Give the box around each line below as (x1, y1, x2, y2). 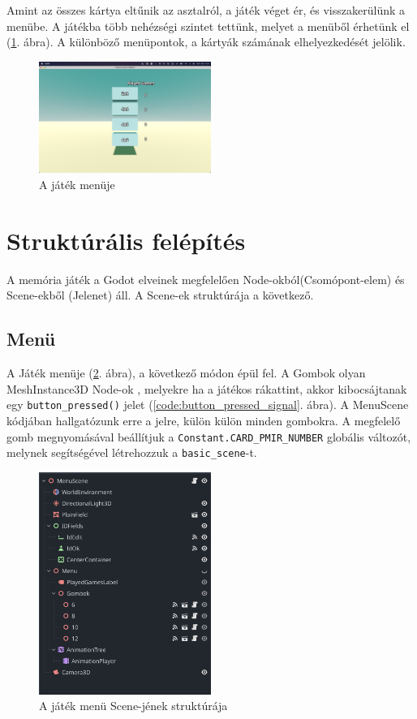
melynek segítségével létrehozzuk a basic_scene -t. (6, 444, 257, 461)
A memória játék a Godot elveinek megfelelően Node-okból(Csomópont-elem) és (6, 270, 405, 287)
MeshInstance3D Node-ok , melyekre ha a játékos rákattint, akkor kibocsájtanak (6, 380, 407, 397)
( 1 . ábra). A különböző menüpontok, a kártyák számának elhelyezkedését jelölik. (6, 33, 406, 50)
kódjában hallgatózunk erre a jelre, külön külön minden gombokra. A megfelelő (6, 412, 401, 428)
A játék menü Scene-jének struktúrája (39, 697, 228, 714)
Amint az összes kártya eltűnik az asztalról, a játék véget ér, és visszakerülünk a (6, 2, 406, 18)
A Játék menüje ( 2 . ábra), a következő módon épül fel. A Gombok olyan (6, 364, 366, 381)
